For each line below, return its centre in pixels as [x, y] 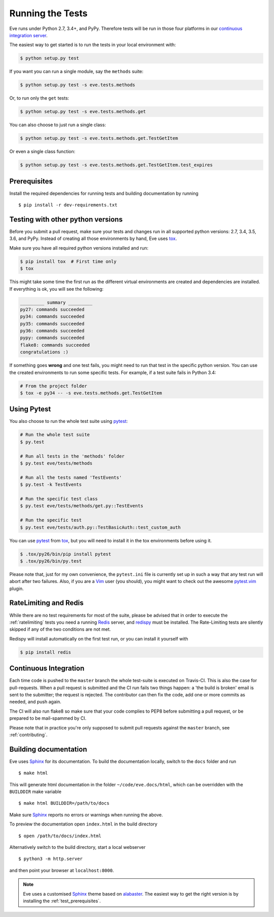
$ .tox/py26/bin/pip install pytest [66, 554]
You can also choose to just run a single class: [58, 125]
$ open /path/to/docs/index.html [60, 836]
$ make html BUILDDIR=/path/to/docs [64, 803]
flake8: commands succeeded [55, 345]
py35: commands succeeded [52, 324]
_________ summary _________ [56, 302]
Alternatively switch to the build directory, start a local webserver [77, 847]
